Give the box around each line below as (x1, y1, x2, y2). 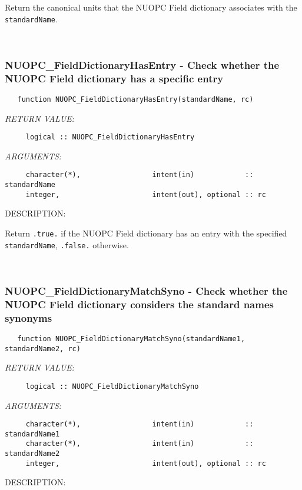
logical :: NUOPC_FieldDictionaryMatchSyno (25, 382, 199, 391)
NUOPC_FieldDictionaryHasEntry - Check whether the (5, 57, 280, 72)
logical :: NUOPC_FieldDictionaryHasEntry (25, 133, 195, 142)
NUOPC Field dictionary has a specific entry (5, 71, 224, 85)
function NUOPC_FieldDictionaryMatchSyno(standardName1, (17, 335, 245, 344)
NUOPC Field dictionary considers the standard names (5, 296, 274, 311)
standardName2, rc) (5, 344, 81, 353)
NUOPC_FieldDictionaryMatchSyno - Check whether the (5, 283, 288, 298)
